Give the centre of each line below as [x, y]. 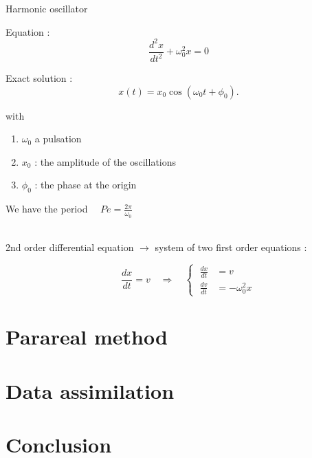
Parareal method [87, 337]
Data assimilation [90, 390]
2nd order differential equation [70, 247]
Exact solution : [39, 78]
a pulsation [58, 139]
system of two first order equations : [231, 247]
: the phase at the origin [86, 185]
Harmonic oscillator [47, 8]
